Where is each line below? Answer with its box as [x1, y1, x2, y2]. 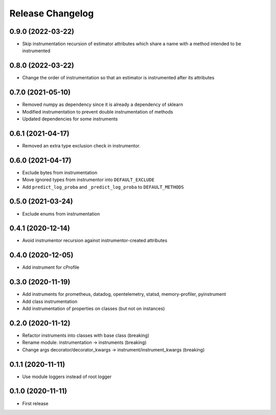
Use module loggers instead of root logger [22, 374, 112, 380]
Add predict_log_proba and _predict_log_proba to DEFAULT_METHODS [22, 184, 184, 190]
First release [22, 400, 49, 406]
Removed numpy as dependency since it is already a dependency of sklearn [22, 101, 183, 107]
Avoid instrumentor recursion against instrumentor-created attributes [22, 237, 168, 244]
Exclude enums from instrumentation [22, 210, 100, 217]
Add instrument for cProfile [22, 264, 80, 271]
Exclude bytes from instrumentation [22, 169, 98, 176]
